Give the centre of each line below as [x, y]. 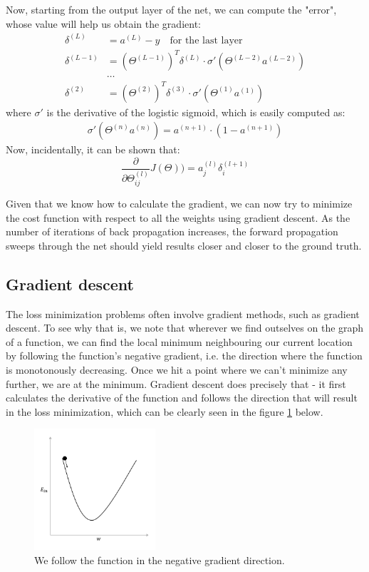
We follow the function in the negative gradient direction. [160, 560]
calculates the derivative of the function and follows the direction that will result [182, 398]
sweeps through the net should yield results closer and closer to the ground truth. [184, 245]
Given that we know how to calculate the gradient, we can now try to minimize [179, 204]
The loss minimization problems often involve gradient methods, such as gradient [183, 313]
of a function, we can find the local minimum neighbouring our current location [179, 341]
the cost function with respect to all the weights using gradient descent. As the [178, 217]
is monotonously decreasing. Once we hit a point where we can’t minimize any [177, 370]
